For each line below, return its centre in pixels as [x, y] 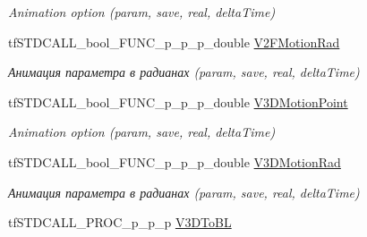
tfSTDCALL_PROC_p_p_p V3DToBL [120, 222]
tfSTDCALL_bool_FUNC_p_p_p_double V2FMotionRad [174, 42]
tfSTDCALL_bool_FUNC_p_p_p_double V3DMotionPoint [178, 102]
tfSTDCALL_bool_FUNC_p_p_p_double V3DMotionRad [175, 161]
